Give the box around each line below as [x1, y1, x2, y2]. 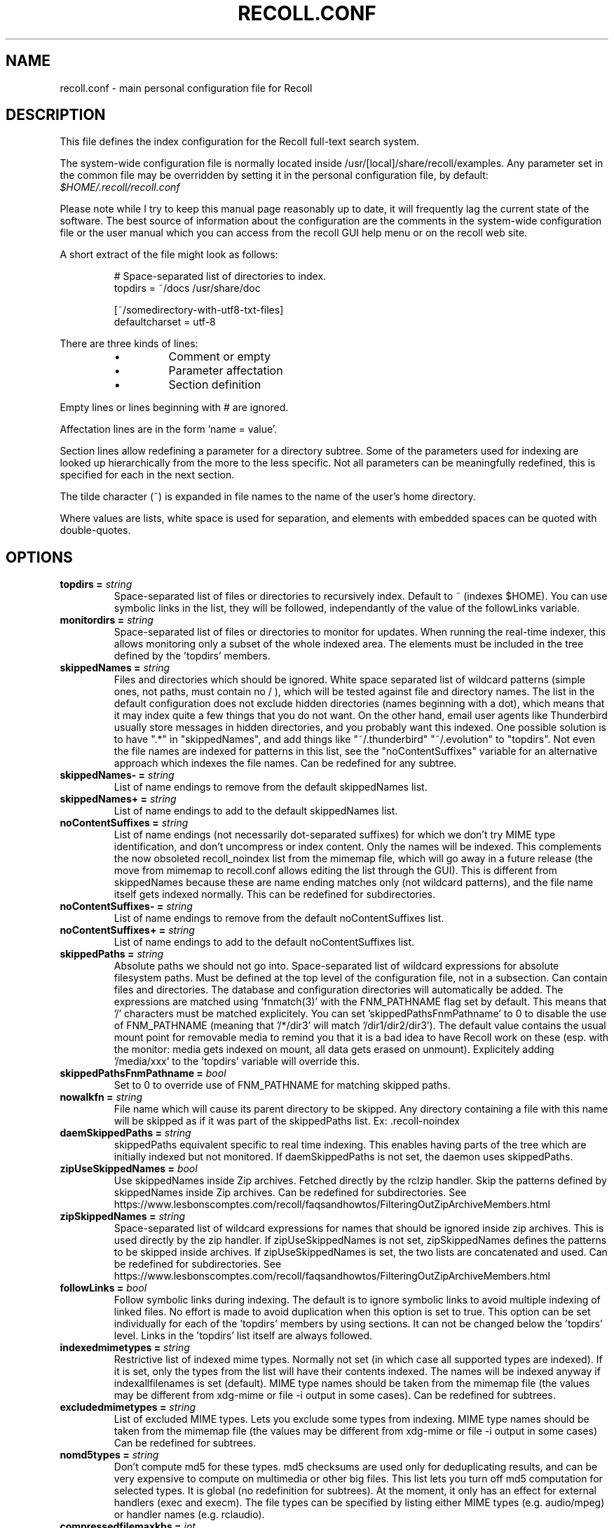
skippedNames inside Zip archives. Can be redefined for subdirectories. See [114, 1186, 467, 1199]
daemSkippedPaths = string [60, 1127, 191, 1139]
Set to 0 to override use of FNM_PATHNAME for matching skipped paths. [114, 1079, 451, 1092]
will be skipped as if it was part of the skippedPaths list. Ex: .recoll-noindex [114, 1115, 460, 1127]
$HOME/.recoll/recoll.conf [60, 181, 180, 194]
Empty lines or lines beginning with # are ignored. [60, 401, 289, 414]
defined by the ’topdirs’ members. [114, 650, 271, 662]
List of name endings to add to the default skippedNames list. [114, 805, 398, 817]
